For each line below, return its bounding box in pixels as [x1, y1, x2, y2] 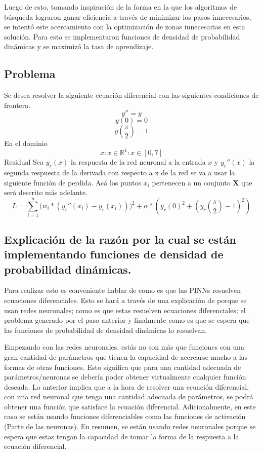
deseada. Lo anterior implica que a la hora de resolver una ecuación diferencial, [4, 381, 249, 392]
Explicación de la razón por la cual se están [4, 231, 236, 247]
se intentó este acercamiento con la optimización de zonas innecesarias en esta [4, 21, 245, 32]
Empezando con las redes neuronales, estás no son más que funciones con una [4, 342, 244, 352]
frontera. [4, 99, 31, 110]
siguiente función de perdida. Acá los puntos [4, 177, 141, 187]
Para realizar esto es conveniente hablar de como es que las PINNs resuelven [4, 285, 241, 295]
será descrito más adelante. [4, 187, 87, 198]
